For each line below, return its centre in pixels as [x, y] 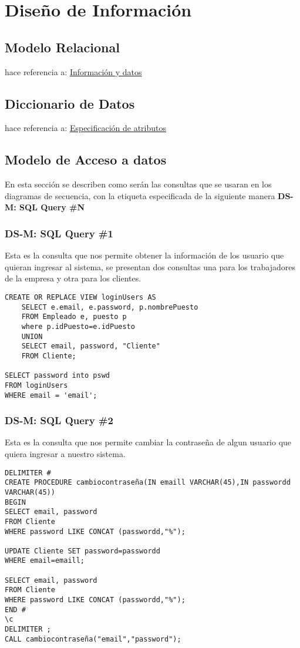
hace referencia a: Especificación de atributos [86, 128]
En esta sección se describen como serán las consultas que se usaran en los [138, 184]
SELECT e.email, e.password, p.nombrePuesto [110, 307]
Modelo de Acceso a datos [86, 160]
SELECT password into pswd [57, 376]
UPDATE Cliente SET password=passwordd [82, 551]
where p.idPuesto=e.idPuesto [78, 326]
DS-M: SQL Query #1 [59, 233]
